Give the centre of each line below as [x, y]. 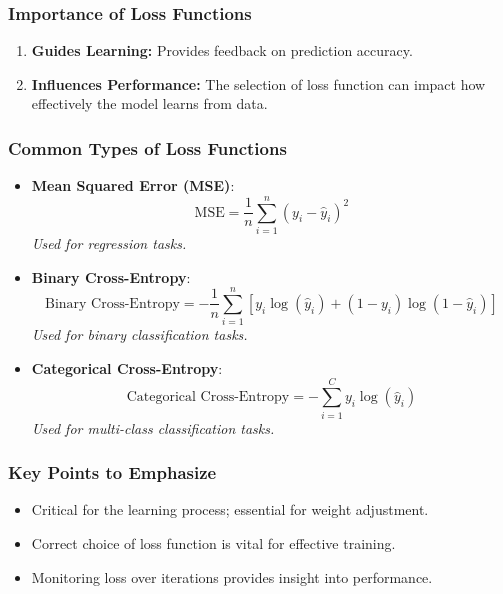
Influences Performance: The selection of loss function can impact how [258, 83]
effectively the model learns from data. [149, 103]
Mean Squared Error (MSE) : [133, 185]
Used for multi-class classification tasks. [153, 427]
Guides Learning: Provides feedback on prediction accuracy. [222, 50]
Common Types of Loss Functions [147, 147]
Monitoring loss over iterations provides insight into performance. [232, 576]
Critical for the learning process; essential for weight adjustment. [230, 509]
